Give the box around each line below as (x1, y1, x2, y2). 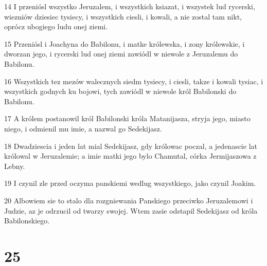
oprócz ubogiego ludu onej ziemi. (4, 21, 108, 32)
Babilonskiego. (4, 215, 50, 226)
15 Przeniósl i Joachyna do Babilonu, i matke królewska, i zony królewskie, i (4, 38, 245, 49)
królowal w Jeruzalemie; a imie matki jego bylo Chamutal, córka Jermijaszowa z (4, 150, 257, 161)
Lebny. (4, 160, 25, 171)
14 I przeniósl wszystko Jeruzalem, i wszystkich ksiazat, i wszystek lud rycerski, (4, 1, 255, 11)
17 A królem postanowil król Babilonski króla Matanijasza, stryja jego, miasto (4, 113, 251, 124)
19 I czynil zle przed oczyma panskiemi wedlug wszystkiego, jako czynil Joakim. (4, 178, 256, 188)
